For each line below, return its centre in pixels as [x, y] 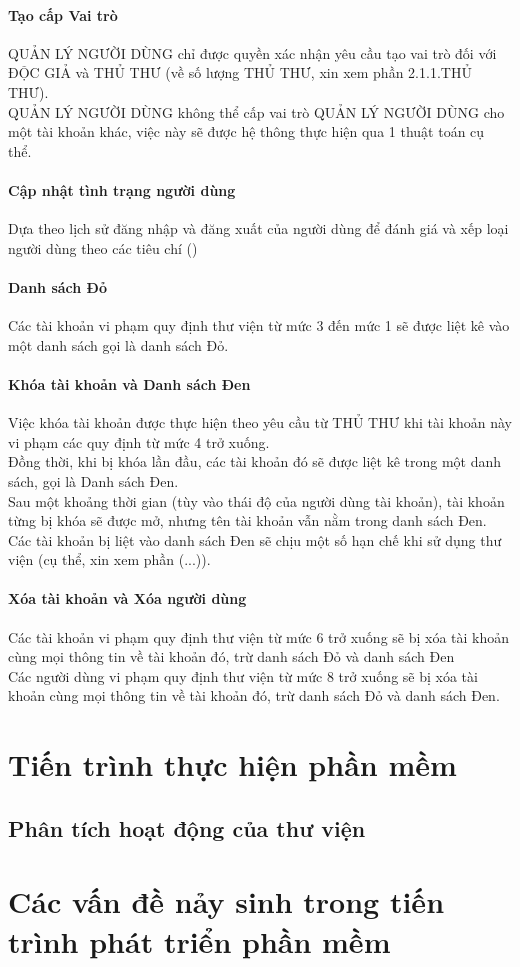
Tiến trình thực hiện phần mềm [232, 764]
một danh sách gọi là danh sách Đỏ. [118, 344]
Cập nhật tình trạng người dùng [122, 189]
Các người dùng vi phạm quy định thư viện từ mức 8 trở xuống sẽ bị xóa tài [243, 675]
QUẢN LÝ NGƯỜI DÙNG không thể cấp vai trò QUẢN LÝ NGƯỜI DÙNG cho [256, 111]
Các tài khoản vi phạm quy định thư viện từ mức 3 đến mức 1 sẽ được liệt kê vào [259, 325]
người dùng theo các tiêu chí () [103, 247]
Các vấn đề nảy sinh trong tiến [226, 901]
